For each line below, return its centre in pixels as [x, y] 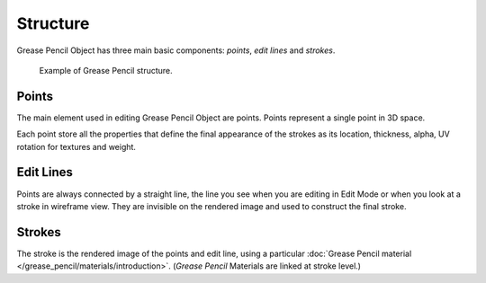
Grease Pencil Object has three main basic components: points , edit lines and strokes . [176, 50]
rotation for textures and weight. [76, 146]
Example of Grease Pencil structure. [106, 70]
